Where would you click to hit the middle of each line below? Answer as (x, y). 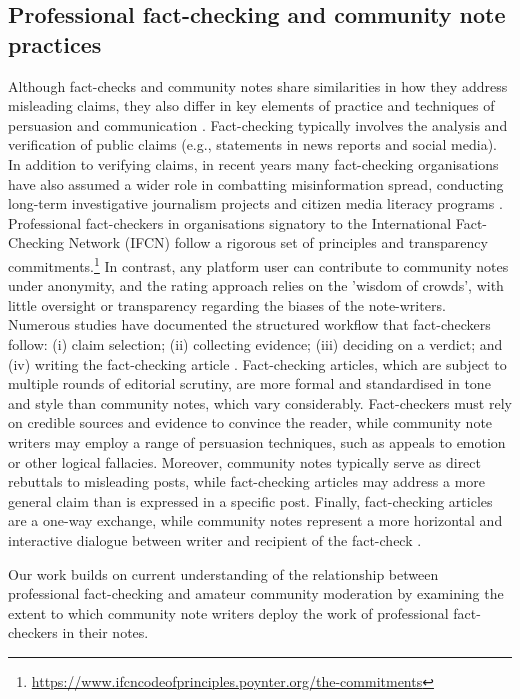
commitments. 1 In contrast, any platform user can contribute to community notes (258, 264)
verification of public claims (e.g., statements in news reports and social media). (253, 144)
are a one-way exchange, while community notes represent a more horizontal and (255, 520)
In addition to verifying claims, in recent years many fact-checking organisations (253, 163)
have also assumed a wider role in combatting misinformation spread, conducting (256, 183)
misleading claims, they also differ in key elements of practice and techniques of (251, 105)
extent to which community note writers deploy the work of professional (228, 612)
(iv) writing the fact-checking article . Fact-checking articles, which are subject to (257, 363)
